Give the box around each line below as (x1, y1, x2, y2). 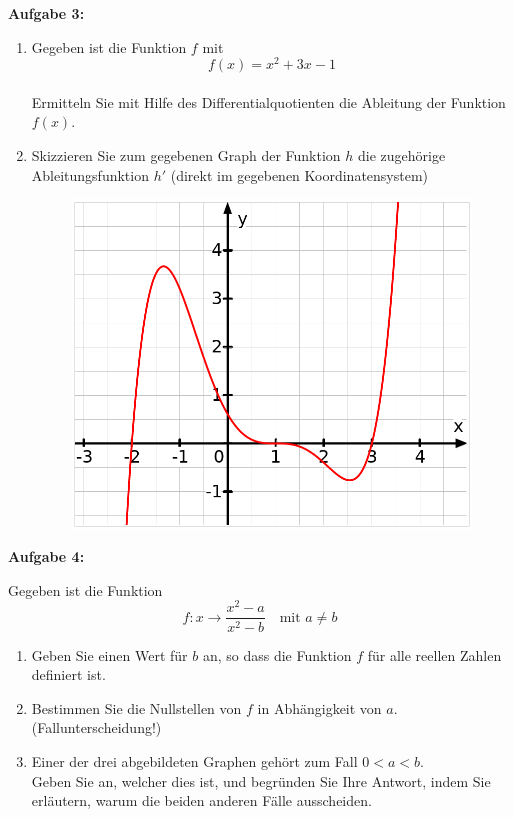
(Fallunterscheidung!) (31, 717, 162, 738)
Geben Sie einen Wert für (31, 644, 188, 665)
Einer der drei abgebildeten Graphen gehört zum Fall (31, 750, 358, 771)
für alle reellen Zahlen (367, 644, 502, 665)
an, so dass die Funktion (202, 644, 352, 665)
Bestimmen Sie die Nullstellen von (31, 697, 242, 718)
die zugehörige (358, 145, 446, 166)
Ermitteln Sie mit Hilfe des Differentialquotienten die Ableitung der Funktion (31, 91, 506, 112)
